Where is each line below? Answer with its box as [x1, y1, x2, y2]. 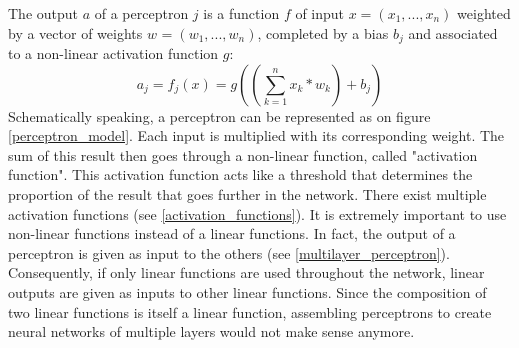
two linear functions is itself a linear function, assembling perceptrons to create [8, 301, 492, 322]
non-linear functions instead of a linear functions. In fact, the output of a [8, 223, 456, 244]
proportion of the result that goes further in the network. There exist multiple [8, 184, 487, 205]
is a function [203, 3, 280, 23]
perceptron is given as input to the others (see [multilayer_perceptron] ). [8, 242, 450, 263]
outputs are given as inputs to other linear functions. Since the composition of [8, 281, 487, 302]
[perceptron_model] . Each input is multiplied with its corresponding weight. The [8, 125, 505, 146]
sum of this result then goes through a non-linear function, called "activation [8, 144, 478, 165]
